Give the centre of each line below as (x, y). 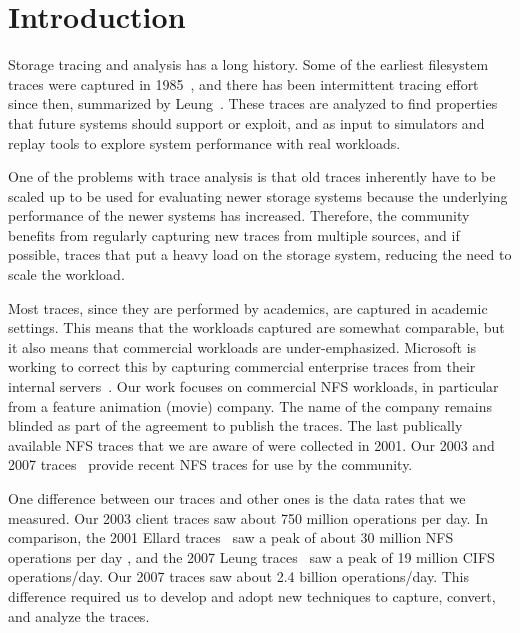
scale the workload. (66, 274)
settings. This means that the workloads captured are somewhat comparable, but (256, 327)
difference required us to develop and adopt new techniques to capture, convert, (252, 595)
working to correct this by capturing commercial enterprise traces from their (242, 366)
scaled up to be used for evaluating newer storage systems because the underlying (258, 195)
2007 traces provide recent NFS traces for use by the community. (210, 464)
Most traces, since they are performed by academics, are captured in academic (248, 307)
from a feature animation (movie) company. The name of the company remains (250, 405)
